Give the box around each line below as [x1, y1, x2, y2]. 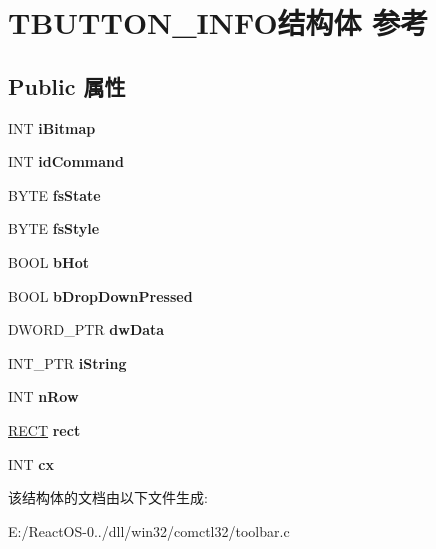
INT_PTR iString [8, 352, 127, 373]
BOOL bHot [8, 251, 89, 272]
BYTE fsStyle [8, 218, 100, 239]
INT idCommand [8, 151, 124, 172]
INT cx [8, 453, 54, 474]
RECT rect [8, 419, 81, 440]
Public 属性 [8, 70, 126, 101]
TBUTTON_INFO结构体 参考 [8, 2, 429, 43]
